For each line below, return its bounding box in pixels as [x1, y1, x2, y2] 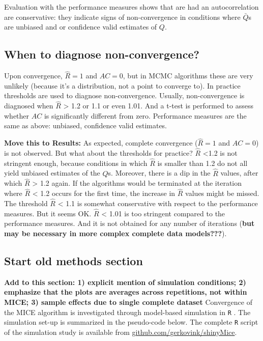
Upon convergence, [4, 70, 63, 81]
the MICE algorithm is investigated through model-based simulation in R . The [4, 306, 251, 317]
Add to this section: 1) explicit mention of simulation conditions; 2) [4, 276, 246, 287]
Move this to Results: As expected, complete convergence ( [4, 137, 198, 148]
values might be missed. [185, 188, 259, 198]
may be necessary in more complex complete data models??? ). [4, 228, 227, 239]
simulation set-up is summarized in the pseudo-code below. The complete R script [4, 317, 258, 327]
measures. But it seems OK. [4, 208, 92, 218]
